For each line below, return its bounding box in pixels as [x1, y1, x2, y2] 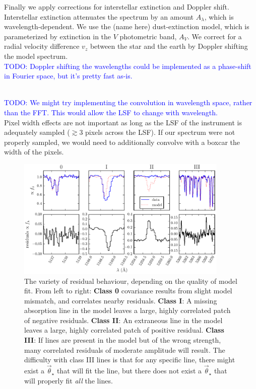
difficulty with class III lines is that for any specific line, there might [24, 354, 235, 365]
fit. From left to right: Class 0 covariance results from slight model [24, 285, 232, 296]
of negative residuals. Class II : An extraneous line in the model [24, 315, 223, 325]
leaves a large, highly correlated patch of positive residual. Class [24, 325, 224, 335]
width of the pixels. [4, 146, 64, 157]
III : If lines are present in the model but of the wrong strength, [24, 335, 221, 345]
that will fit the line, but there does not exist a [56, 365, 202, 376]
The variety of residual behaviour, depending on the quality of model [24, 275, 237, 286]
